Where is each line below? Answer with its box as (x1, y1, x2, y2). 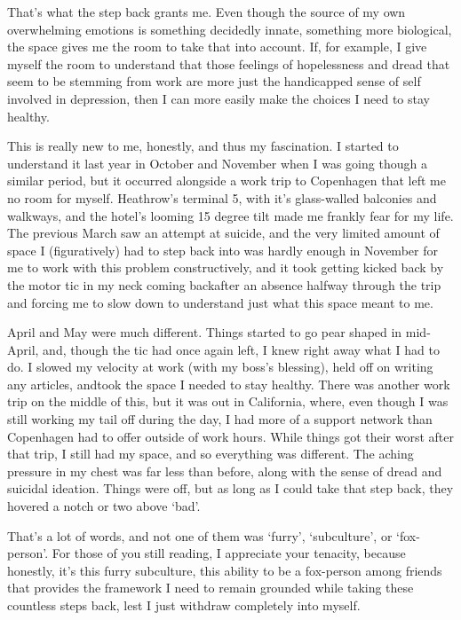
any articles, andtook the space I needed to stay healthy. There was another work (7, 374, 450, 393)
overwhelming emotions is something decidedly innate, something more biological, (7, 20, 452, 38)
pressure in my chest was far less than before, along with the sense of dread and (7, 461, 442, 480)
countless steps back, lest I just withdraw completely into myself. (7, 596, 361, 614)
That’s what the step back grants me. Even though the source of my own (7, 3, 406, 20)
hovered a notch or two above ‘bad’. (7, 497, 201, 515)
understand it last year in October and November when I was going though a (7, 153, 427, 172)
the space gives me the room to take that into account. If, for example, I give (7, 37, 427, 56)
